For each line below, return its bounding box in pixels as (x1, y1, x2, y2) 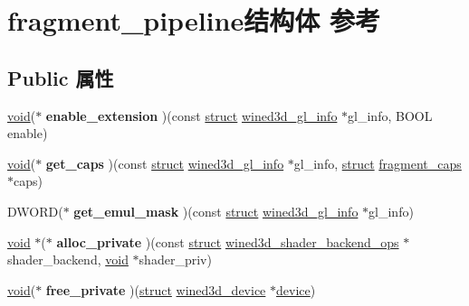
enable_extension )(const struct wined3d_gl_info (45, 106, 338, 125)
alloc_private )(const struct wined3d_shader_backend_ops (56, 232, 399, 251)
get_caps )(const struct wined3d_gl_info (45, 153, 284, 172)
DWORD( (7, 201, 63, 220)
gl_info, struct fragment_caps (293, 153, 462, 172)
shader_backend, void (7, 250, 129, 269)
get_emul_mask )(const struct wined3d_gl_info (73, 201, 359, 220)
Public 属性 (7, 63, 114, 91)
